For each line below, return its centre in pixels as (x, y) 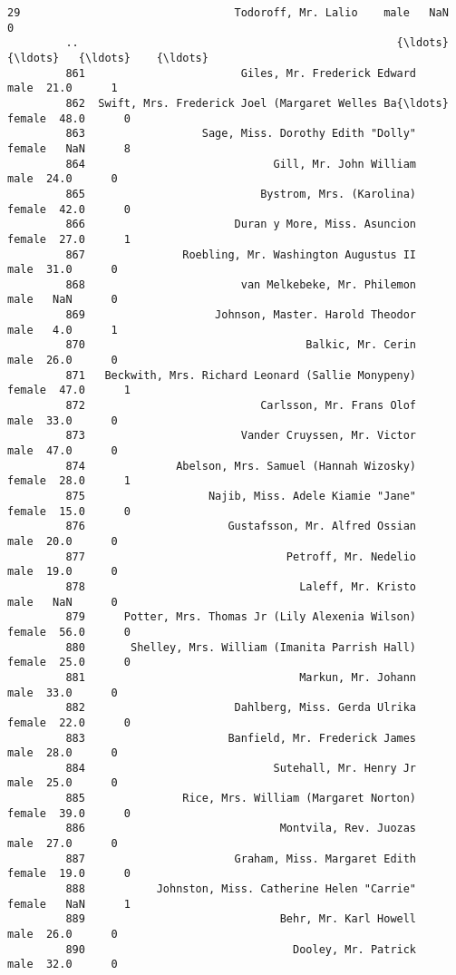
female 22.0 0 (69, 722)
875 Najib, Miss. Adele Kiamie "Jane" (241, 496)
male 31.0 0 (63, 270)
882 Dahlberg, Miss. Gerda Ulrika (241, 708)
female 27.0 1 (69, 239)
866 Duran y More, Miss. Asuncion (241, 224)
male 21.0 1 (63, 88)
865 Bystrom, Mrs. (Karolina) (241, 194)
